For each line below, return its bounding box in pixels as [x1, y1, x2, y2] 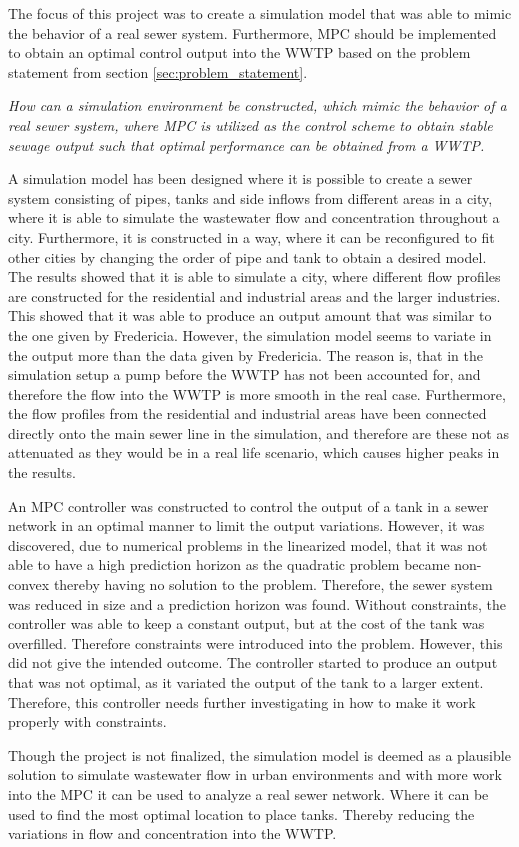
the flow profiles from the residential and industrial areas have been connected [8, 403, 487, 424]
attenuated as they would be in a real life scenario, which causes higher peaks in [8, 442, 500, 463]
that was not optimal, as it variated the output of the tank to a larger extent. [8, 672, 484, 692]
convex [8, 574, 50, 595]
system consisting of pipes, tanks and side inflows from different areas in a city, [8, 187, 493, 208]
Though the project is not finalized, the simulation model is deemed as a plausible [8, 744, 511, 765]
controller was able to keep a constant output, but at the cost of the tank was [8, 613, 485, 634]
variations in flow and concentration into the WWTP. [8, 823, 337, 844]
